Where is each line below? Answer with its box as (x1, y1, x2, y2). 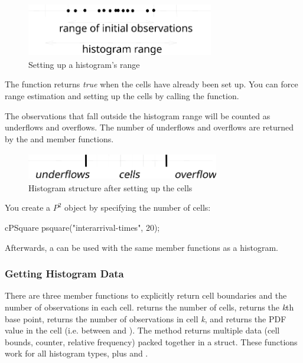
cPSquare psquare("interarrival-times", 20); (5, 221, 160, 234)
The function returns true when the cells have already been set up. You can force (5, 78, 298, 90)
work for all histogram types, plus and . (5, 347, 148, 359)
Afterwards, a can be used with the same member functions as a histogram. (5, 241, 278, 253)
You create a (5, 201, 51, 214)
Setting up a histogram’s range (28, 58, 140, 70)
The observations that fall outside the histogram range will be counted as (5, 109, 271, 122)
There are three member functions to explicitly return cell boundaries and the (5, 289, 287, 302)
